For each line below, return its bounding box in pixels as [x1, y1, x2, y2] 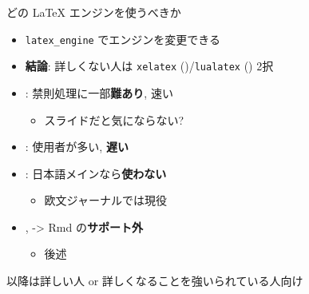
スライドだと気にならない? [44, 111, 184, 128]
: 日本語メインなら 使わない [25, 165, 167, 181]
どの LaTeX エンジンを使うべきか [6, 4, 181, 20]
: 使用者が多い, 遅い [25, 138, 129, 155]
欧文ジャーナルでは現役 [44, 192, 167, 209]
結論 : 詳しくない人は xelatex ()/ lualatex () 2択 [25, 58, 274, 74]
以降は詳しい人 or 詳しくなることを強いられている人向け [6, 272, 303, 289]
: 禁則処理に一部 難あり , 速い [25, 84, 173, 101]
